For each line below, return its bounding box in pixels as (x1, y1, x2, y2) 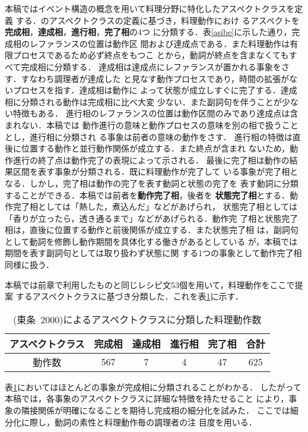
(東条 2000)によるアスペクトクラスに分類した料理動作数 (13, 312, 262, 326)
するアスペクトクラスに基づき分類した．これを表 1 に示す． (15, 290, 243, 302)
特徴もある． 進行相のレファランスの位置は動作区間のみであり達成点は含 (12, 107, 299, 119)
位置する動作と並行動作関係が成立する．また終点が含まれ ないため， (21, 142, 290, 154)
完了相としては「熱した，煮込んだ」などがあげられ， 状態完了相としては (12, 200, 297, 213)
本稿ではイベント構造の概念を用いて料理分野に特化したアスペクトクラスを (5, 2, 295, 14)
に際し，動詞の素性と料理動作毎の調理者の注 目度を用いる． (21, 415, 257, 428)
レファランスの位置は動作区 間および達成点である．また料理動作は (29, 37, 290, 49)
